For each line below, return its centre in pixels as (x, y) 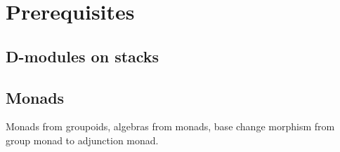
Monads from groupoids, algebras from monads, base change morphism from (170, 126)
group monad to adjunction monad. (82, 140)
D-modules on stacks (83, 56)
